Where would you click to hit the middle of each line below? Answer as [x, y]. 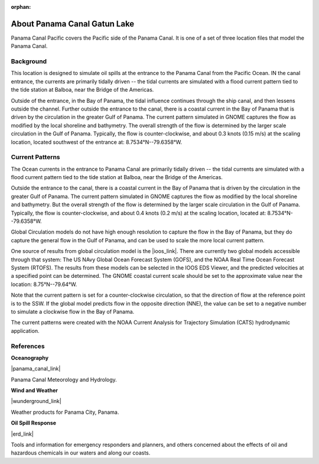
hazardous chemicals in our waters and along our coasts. [81, 453]
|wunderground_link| [36, 401]
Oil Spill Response [33, 423]
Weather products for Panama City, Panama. [65, 412]
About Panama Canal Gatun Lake [73, 24]
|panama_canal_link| [36, 369]
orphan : [21, 7]
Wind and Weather [35, 391]
